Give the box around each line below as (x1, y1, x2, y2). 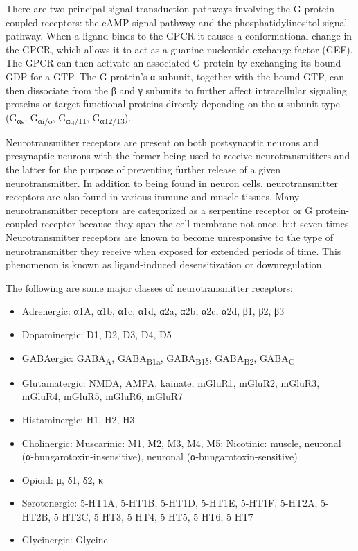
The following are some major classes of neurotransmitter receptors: (6, 280, 293, 295)
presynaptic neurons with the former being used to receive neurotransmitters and (6, 148, 350, 163)
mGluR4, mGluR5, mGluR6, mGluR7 (21, 389, 183, 403)
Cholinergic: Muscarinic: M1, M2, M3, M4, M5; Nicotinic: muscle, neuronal (21, 435, 341, 450)
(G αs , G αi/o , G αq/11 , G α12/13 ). (6, 110, 132, 126)
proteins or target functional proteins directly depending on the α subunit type (6, 96, 341, 111)
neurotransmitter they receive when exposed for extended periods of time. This (6, 243, 341, 258)
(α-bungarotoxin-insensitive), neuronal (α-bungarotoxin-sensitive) (21, 449, 298, 464)
